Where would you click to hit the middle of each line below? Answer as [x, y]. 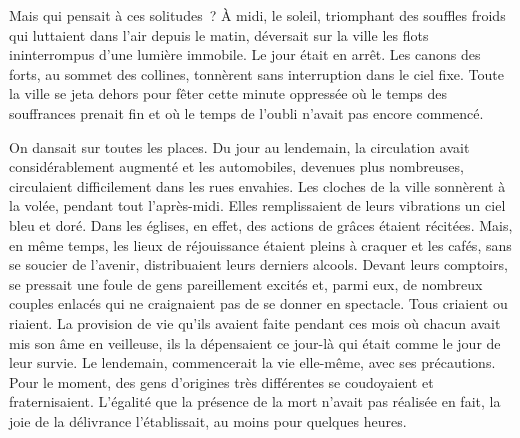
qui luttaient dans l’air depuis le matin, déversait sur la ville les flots [219, 34]
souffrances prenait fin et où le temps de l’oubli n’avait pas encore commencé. [246, 112]
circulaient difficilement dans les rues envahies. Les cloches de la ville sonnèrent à [257, 185]
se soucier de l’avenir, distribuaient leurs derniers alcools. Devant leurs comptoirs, [258, 264]
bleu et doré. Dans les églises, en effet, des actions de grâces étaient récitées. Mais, [261, 224]
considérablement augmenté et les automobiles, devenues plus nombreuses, [236, 166]
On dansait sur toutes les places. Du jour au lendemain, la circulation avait [239, 146]
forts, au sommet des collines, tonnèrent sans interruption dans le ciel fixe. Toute [256, 73]
